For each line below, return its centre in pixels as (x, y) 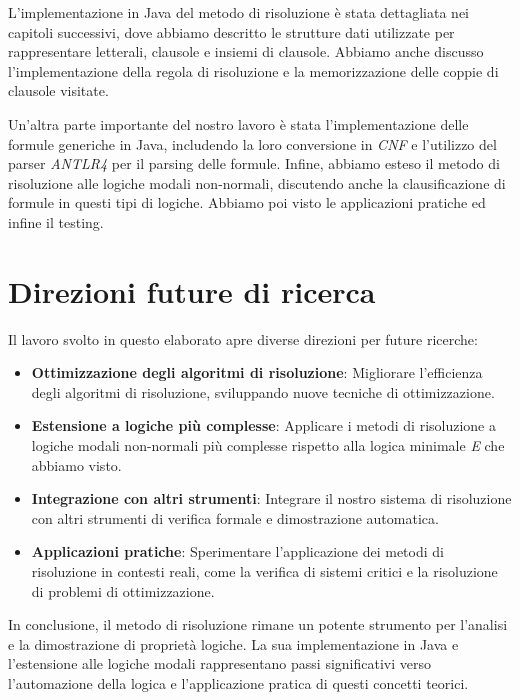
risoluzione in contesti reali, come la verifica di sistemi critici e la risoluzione (264, 571)
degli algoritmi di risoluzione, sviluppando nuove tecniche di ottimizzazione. (263, 391)
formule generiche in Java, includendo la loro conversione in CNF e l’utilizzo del (252, 143)
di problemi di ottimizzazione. (123, 590)
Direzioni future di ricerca (192, 290)
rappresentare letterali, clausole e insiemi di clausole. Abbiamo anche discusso (246, 51)
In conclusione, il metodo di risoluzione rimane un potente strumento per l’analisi (258, 624)
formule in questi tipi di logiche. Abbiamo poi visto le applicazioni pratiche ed (247, 202)
